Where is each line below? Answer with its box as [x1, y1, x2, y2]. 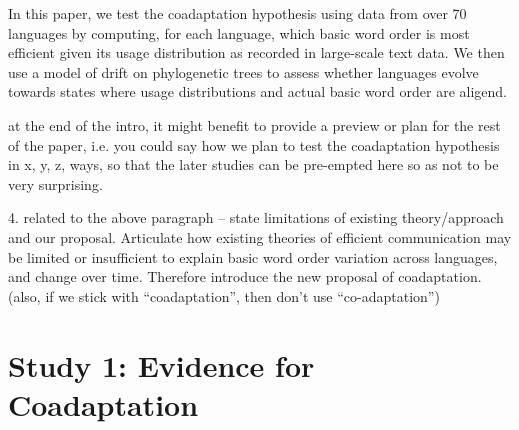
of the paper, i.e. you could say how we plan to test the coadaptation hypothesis [8, 134, 500, 155]
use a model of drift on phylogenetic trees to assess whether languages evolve [8, 61, 479, 82]
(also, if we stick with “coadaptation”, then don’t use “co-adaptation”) [8, 285, 440, 306]
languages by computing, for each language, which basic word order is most [8, 22, 470, 43]
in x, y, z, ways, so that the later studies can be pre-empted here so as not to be [8, 154, 499, 175]
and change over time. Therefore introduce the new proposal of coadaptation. [8, 266, 482, 287]
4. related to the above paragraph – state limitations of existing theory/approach [8, 207, 504, 228]
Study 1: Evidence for [8, 344, 315, 385]
